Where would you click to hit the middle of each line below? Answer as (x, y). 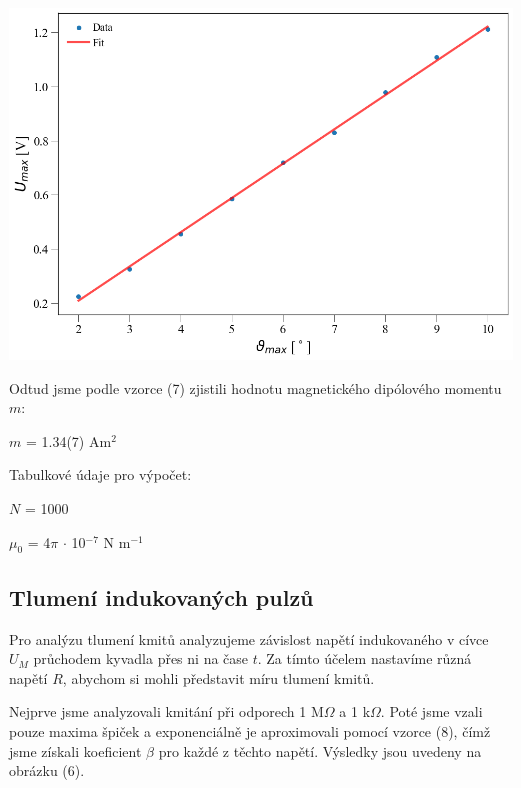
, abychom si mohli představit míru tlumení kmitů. (218, 677)
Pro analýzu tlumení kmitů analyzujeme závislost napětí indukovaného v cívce (249, 638)
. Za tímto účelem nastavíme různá (364, 658)
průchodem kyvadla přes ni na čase (141, 658)
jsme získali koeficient (75, 750)
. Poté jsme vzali (431, 711)
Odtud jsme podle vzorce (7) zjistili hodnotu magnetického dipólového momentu (255, 387)
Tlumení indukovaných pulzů (161, 596)
